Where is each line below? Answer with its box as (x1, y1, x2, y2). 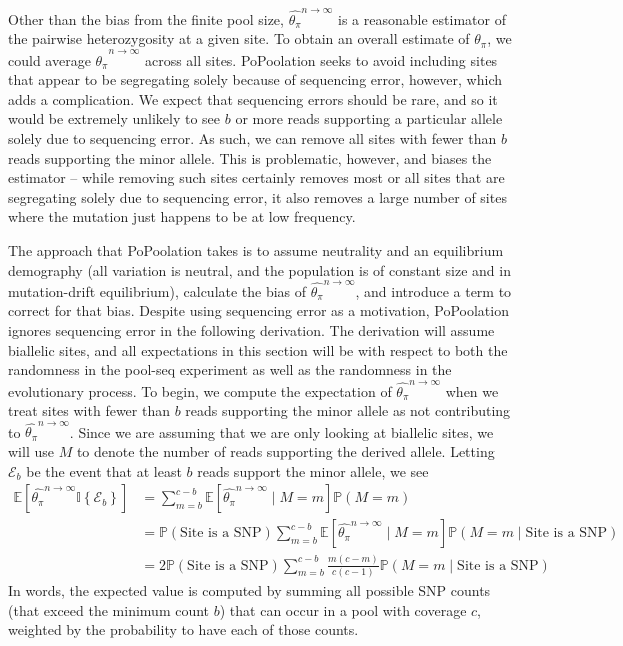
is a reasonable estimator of (338, 8, 506, 29)
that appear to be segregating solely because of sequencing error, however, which (8, 69, 503, 90)
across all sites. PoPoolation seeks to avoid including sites (144, 49, 498, 70)
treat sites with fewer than (8, 400, 170, 421)
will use (8, 441, 54, 462)
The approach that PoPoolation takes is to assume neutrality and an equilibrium (8, 239, 504, 260)
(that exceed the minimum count (8, 599, 210, 620)
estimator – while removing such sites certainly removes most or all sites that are (8, 167, 505, 188)
